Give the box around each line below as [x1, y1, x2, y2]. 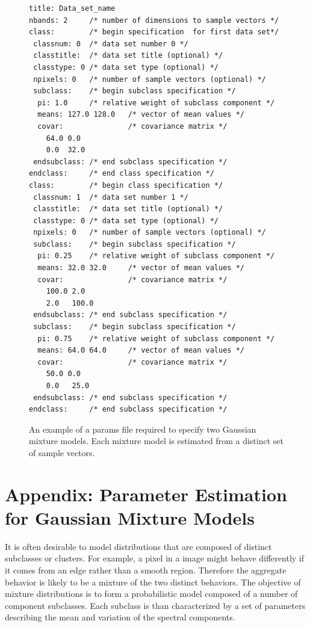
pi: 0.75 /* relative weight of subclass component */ [37, 334, 275, 343]
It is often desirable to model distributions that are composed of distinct [5, 540, 272, 552]
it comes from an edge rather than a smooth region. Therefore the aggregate [5, 564, 287, 576]
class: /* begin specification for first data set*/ [29, 28, 279, 37]
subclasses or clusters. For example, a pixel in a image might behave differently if [5, 552, 304, 564]
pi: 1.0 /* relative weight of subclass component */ [37, 98, 275, 107]
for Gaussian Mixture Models [5, 505, 255, 530]
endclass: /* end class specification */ [29, 169, 214, 178]
